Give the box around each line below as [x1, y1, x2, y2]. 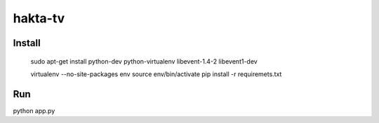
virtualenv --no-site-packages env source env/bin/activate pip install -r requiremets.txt [30, 70, 282, 78]
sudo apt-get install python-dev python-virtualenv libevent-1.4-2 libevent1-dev [30, 57, 258, 66]
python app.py [13, 106, 55, 115]
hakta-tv [13, 10, 65, 26]
